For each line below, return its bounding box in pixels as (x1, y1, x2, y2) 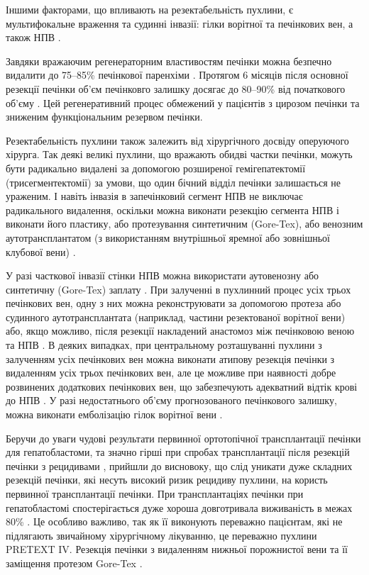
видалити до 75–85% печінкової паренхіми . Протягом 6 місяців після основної (6, 67, 348, 82)
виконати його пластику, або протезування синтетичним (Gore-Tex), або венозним (6, 216, 363, 231)
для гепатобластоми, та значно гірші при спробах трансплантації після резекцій (6, 445, 350, 459)
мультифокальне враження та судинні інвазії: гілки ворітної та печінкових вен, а (6, 16, 353, 30)
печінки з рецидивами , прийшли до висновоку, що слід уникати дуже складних (6, 458, 353, 473)
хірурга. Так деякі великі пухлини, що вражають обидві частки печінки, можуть (6, 147, 353, 162)
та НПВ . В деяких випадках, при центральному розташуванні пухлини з (6, 337, 322, 352)
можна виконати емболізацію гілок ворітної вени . (6, 407, 223, 422)
